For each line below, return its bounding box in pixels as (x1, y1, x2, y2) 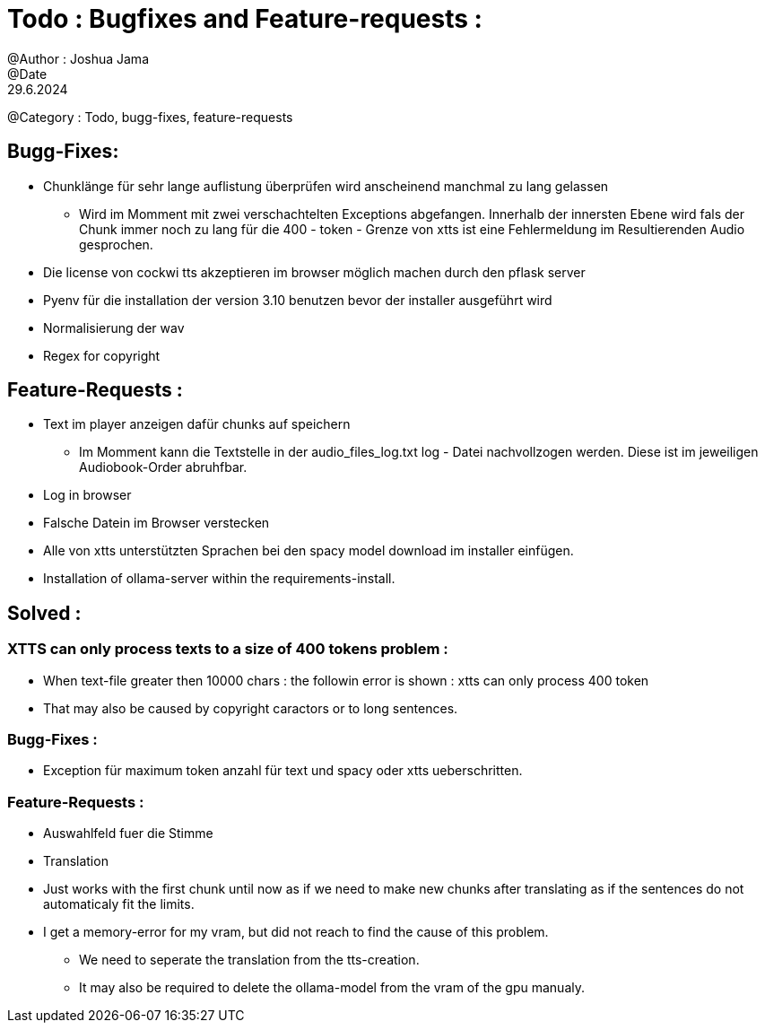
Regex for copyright (43, 347, 161, 363)
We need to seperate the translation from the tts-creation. (79, 952, 420, 968)
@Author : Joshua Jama (7, 50, 149, 66)
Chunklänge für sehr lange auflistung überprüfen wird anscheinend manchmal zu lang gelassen (43, 178, 609, 194)
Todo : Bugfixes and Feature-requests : (7, 4, 482, 34)
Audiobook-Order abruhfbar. (79, 459, 248, 476)
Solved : (7, 601, 82, 624)
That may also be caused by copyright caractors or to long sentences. (43, 700, 458, 716)
